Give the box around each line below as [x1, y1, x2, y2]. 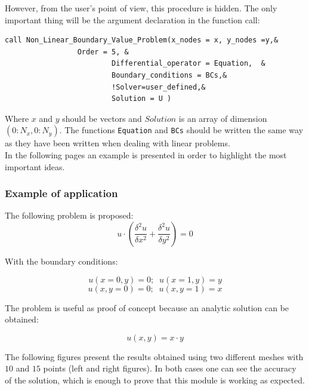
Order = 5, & [77, 47, 129, 56]
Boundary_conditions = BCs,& [111, 70, 227, 79]
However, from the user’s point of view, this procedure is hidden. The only [5, 2, 277, 14]
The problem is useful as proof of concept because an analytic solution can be [5, 301, 289, 314]
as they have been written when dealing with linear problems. [5, 137, 230, 149]
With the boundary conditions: [5, 254, 118, 267]
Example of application [5, 186, 118, 201]
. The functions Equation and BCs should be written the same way [59, 124, 304, 136]
